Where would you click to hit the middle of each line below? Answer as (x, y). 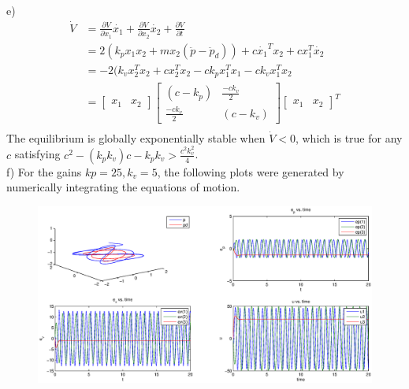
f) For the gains (44, 171)
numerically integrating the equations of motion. (123, 187)
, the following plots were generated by (251, 171)
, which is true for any (349, 137)
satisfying (37, 154)
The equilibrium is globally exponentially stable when (136, 137)
